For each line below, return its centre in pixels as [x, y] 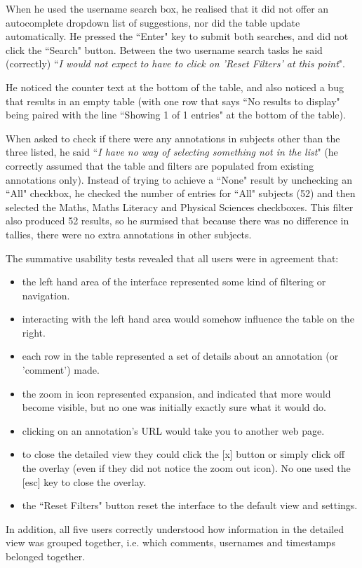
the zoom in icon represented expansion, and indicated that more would [176, 393]
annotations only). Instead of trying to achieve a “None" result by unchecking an [179, 179]
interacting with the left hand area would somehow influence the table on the [188, 319]
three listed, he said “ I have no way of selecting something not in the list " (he [172, 152]
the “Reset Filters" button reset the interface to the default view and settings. [190, 505]
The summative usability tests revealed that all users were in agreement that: [172, 258]
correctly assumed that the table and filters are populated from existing [160, 165]
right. [34, 332]
